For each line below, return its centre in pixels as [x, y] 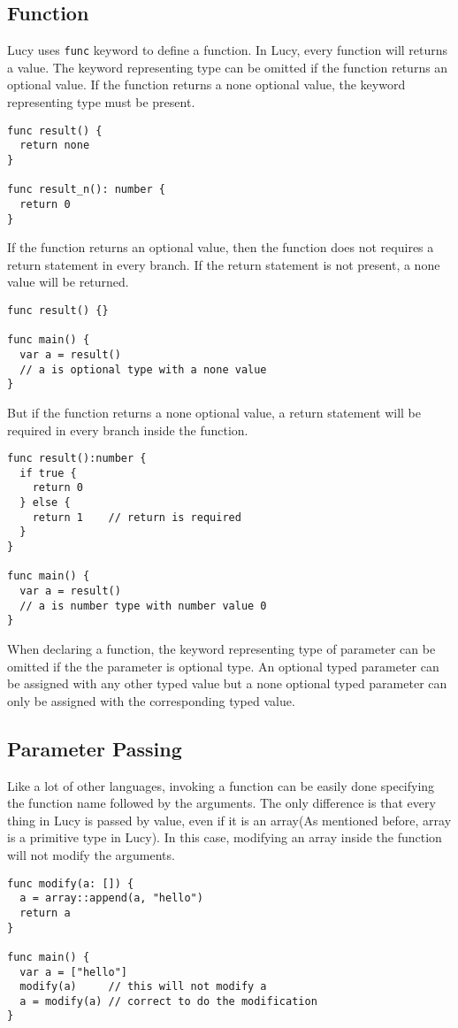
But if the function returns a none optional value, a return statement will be [214, 412]
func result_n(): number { [86, 190]
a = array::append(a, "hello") [111, 898]
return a [45, 913]
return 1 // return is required [137, 517]
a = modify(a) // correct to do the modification [168, 1001]
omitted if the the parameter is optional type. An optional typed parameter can [223, 666]
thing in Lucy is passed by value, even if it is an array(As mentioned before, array [229, 820]
